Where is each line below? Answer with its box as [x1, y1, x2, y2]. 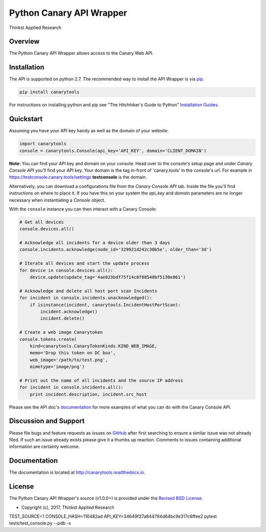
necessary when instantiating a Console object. [9, 197, 106, 203]
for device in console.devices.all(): [19, 267, 113, 273]
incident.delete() [40, 315, 85, 321]
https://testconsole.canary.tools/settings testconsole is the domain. [9, 174, 147, 180]
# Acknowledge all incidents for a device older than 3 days [19, 240, 170, 246]
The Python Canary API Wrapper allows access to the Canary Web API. [9, 50, 154, 56]
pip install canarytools [19, 89, 80, 95]
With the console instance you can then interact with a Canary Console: [9, 206, 157, 212]
